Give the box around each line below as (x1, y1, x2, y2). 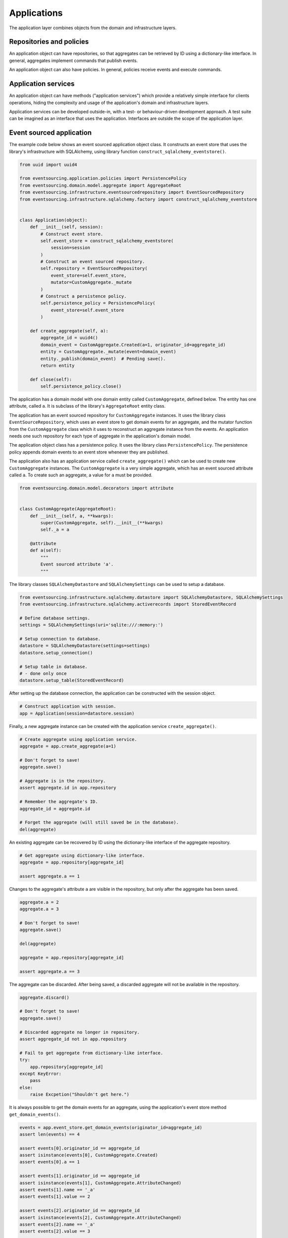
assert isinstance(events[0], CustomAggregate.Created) (19, 1152, 158, 1158)
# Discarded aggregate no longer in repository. (19, 1029, 140, 1035)
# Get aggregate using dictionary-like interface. (19, 852, 145, 858)
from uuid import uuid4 (19, 161, 78, 167)
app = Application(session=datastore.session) (19, 711, 135, 716)
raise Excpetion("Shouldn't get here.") (30, 1092, 130, 1097)
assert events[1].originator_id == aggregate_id (19, 1173, 140, 1179)
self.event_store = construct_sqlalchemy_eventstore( (40, 238, 174, 244)
